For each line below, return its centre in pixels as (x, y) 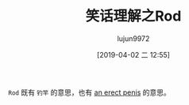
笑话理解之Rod (133, 16)
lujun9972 (133, 38)
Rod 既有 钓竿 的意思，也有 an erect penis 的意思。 (89, 92)
